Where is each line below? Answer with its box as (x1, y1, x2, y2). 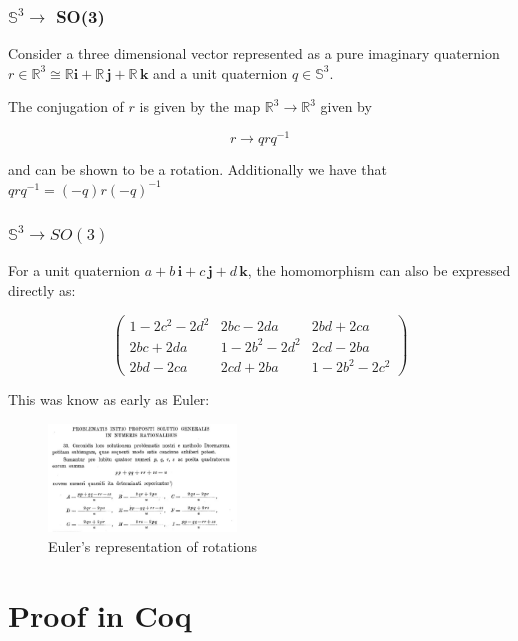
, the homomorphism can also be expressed (247, 260, 511, 281)
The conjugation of (8, 96, 124, 117)
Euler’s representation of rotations (48, 535, 258, 556)
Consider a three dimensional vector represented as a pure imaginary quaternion (8, 43, 500, 64)
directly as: (8, 280, 76, 301)
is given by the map (139, 96, 261, 117)
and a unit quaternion (153, 62, 288, 83)
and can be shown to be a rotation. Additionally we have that (8, 159, 387, 180)
